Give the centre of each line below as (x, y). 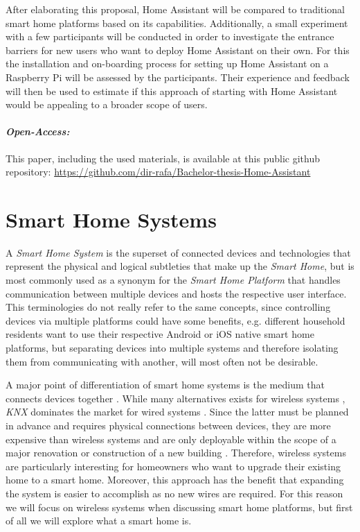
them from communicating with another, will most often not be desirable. (162, 361)
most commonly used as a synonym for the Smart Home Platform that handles (173, 280)
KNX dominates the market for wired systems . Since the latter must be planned (177, 412)
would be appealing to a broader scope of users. (107, 104)
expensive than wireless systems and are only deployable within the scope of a (171, 439)
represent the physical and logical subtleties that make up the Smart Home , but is (180, 266)
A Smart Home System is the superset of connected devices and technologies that (178, 252)
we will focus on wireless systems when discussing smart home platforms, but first (179, 507)
